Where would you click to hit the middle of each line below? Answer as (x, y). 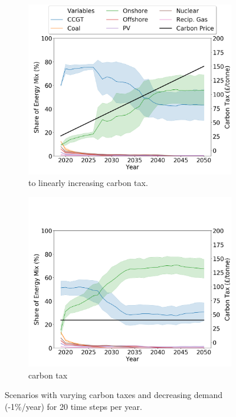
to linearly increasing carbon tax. (88, 183)
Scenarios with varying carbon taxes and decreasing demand (114, 395)
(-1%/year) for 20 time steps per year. (73, 407)
